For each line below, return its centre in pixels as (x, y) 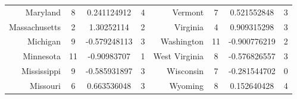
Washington (182, 41)
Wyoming (187, 85)
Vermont (188, 12)
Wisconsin (185, 71)
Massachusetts (35, 26)
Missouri (46, 85)
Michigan (44, 41)
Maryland (43, 12)
